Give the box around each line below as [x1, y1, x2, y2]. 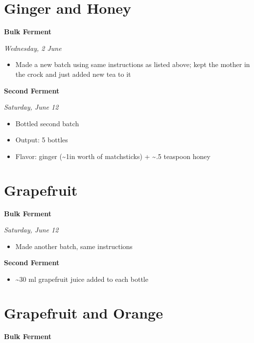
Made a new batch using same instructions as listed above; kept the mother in [15, 59, 250, 69]
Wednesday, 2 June [4, 43, 62, 53]
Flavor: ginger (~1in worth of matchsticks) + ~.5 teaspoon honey [15, 151, 210, 161]
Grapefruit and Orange [4, 302, 163, 322]
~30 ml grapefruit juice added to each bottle [15, 274, 148, 284]
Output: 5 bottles [15, 135, 68, 145]
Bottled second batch [15, 118, 79, 128]
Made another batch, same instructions [15, 241, 133, 251]
